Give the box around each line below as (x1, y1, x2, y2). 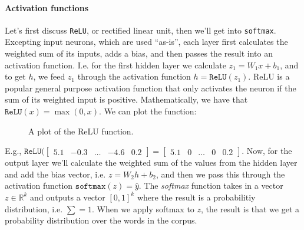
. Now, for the (242, 144, 292, 157)
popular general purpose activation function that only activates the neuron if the (5, 81, 296, 94)
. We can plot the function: (99, 105, 197, 117)
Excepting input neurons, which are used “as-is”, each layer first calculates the (5, 35, 288, 48)
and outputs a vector (30, 190, 105, 203)
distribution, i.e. (5, 202, 63, 215)
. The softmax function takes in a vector (138, 179, 283, 192)
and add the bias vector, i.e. (5, 167, 106, 180)
